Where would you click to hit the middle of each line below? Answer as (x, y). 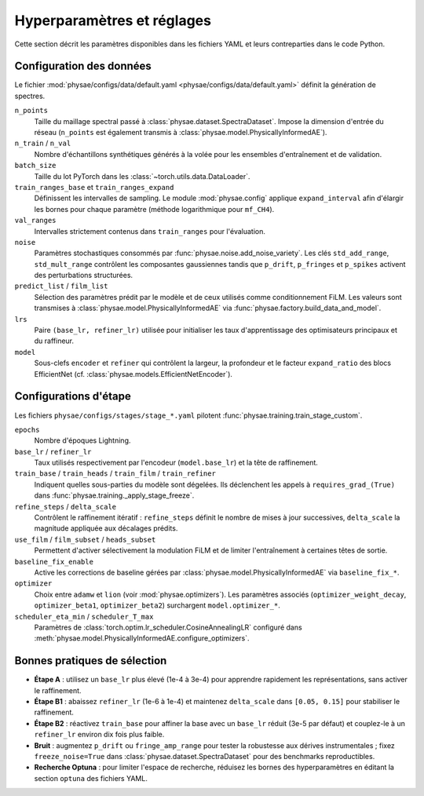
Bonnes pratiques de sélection (91, 661)
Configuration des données (83, 66)
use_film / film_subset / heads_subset (85, 539)
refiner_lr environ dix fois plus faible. (99, 735)
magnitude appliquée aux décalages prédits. (106, 528)
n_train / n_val (43, 143)
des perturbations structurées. (84, 276)
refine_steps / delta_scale (66, 506)
